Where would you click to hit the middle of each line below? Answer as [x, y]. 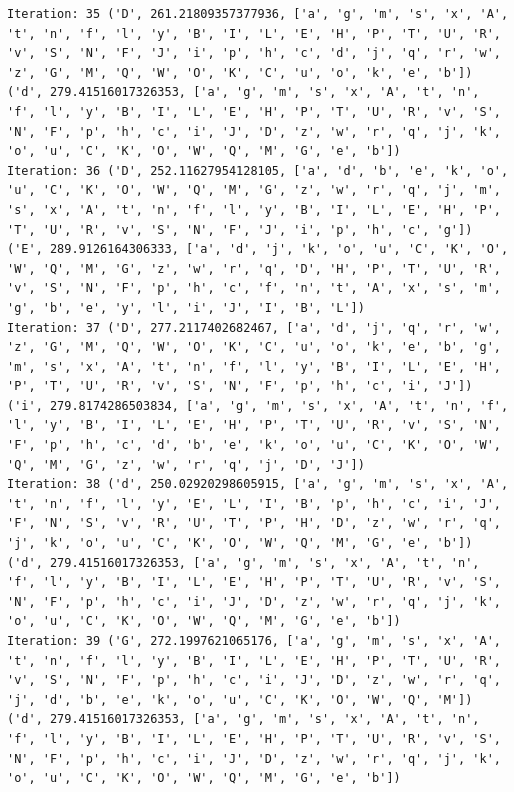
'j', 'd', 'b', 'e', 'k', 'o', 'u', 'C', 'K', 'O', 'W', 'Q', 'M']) [240, 699]
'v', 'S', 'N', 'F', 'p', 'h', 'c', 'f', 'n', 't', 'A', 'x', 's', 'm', [254, 288]
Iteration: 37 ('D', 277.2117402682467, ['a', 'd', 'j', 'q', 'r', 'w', [254, 327]
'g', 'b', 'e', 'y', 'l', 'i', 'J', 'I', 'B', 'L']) [186, 307]
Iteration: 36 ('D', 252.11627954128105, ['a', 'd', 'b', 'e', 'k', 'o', [258, 170]
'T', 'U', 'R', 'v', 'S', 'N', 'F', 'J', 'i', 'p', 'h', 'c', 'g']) [240, 229]
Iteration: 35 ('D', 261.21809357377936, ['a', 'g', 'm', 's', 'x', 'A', [258, 14]
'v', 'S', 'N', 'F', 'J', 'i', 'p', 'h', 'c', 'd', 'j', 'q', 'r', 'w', [254, 53]
